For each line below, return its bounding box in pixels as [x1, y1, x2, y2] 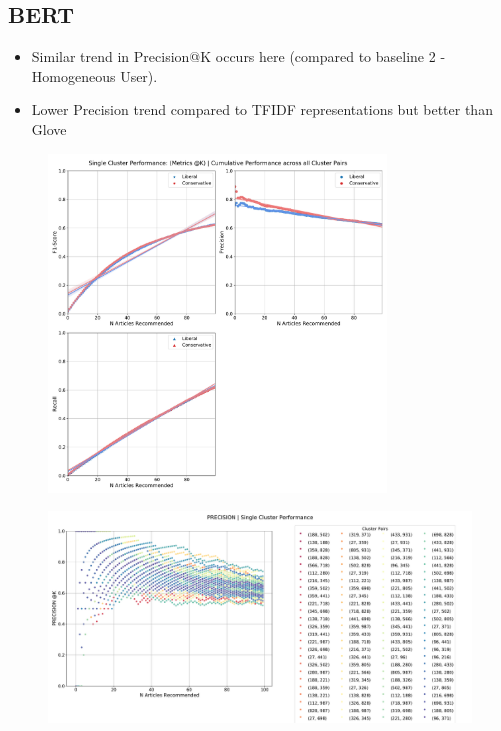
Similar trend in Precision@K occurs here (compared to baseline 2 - [31, 46, 446, 67]
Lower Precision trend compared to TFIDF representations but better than [31, 99, 493, 120]
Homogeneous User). [31, 65, 158, 86]
